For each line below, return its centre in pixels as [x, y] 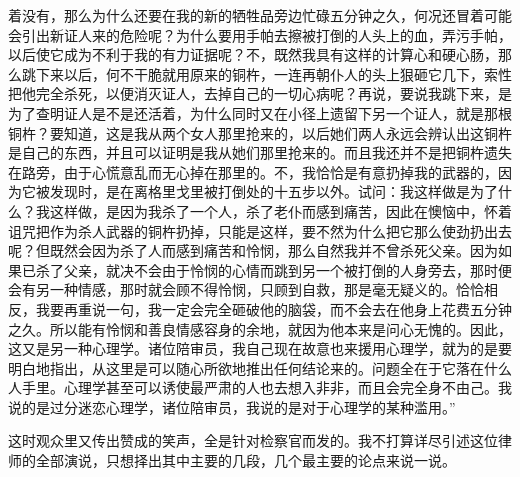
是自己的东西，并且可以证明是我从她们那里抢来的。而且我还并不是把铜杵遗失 [260, 152]
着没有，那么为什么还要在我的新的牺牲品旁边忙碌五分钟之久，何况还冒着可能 [260, 15]
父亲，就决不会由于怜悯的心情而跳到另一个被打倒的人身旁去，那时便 [287, 269]
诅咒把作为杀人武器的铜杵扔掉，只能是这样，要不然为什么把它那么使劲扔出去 [260, 230]
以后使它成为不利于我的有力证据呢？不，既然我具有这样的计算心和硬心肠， [253, 54]
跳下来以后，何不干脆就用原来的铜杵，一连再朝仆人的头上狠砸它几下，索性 [266, 73]
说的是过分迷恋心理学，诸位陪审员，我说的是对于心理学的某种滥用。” [232, 406]
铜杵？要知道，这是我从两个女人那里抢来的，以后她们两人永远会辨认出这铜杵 [260, 132]
